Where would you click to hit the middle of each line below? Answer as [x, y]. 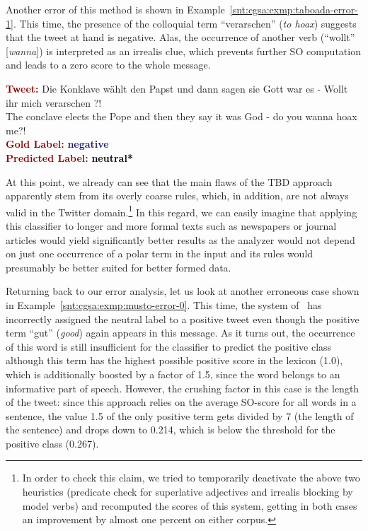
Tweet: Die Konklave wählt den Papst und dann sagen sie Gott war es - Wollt [177, 88]
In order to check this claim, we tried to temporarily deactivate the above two [191, 478]
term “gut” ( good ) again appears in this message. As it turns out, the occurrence [180, 333]
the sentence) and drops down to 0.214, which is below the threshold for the [171, 430]
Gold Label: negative [57, 144]
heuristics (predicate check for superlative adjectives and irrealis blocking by [188, 492]
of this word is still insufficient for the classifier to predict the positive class [169, 346]
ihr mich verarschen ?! [54, 102]
